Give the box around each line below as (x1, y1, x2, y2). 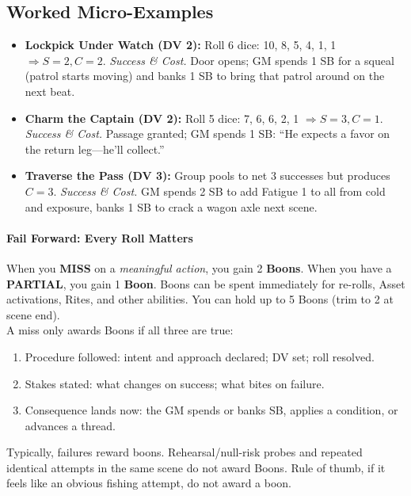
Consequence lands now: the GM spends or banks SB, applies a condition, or (25, 402, 398, 418)
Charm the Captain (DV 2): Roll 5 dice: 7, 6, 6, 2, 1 (25, 109, 299, 126)
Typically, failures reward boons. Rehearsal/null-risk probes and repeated (6, 444, 363, 460)
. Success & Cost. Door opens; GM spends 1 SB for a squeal (102, 52, 394, 68)
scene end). (6, 306, 60, 322)
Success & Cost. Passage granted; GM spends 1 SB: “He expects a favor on (25, 125, 390, 142)
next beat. (25, 82, 75, 99)
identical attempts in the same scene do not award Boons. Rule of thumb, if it (6, 459, 386, 475)
